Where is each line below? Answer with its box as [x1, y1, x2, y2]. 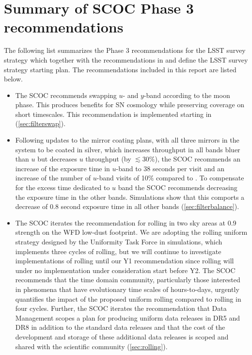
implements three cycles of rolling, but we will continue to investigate [15, 246, 221, 256]
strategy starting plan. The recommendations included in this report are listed [4, 64, 236, 74]
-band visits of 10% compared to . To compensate [96, 173, 244, 183]
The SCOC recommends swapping [15, 90, 117, 100]
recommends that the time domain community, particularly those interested [15, 274, 240, 285]
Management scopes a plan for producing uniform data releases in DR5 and [15, 312, 240, 323]
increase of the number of [15, 173, 91, 183]
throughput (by [85, 154, 131, 164]
